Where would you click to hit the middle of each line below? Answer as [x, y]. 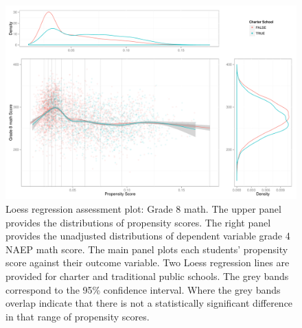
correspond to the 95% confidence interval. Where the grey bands [143, 289]
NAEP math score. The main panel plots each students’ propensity [147, 249]
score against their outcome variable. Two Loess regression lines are [148, 262]
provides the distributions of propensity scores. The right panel [138, 222]
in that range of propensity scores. [78, 316]
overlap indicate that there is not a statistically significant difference [149, 303]
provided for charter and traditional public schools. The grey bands [147, 276]
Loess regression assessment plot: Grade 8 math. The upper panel [143, 208]
